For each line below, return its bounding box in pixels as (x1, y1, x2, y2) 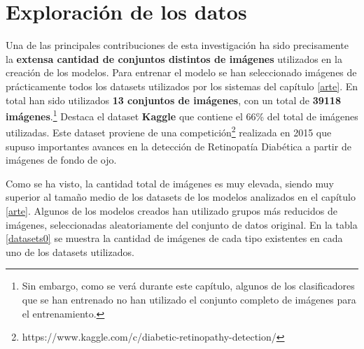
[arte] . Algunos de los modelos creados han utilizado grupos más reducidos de (6, 203, 337, 218)
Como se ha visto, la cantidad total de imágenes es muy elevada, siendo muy (6, 176, 334, 190)
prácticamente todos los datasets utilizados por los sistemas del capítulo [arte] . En (6, 78, 358, 93)
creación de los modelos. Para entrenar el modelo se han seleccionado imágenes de (6, 65, 357, 80)
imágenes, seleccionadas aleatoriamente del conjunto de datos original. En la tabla (6, 217, 358, 232)
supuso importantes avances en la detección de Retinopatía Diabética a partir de (6, 138, 351, 153)
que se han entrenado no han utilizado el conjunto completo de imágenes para (22, 292, 356, 306)
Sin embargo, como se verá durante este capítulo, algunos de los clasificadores (22, 278, 355, 293)
